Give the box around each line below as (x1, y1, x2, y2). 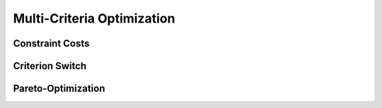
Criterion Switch (13, 60, 87, 72)
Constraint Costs (13, 37, 90, 49)
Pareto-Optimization (13, 83, 105, 95)
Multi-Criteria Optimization (13, 11, 175, 26)
